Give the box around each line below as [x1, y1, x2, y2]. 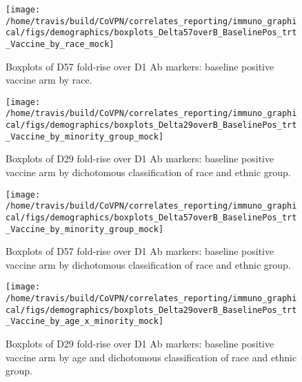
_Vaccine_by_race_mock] [6, 39, 114, 49]
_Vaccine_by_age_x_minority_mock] [6, 316, 164, 327]
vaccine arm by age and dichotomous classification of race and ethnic [6, 350, 297, 364]
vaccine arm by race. [6, 73, 92, 87]
